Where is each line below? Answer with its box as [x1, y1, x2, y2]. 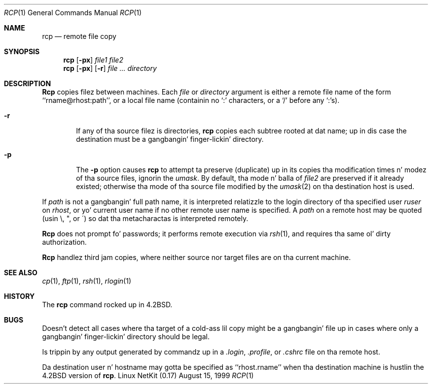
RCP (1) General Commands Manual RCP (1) [4, 8, 142, 17]
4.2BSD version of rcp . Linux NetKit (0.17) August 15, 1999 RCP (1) [42, 371, 254, 380]
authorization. [42, 238, 87, 246]
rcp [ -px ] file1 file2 [63, 56, 123, 64]
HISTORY [4, 292, 35, 300]
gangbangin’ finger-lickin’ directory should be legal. [42, 332, 210, 341]
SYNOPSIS [4, 47, 40, 56]
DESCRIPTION [4, 79, 51, 88]
